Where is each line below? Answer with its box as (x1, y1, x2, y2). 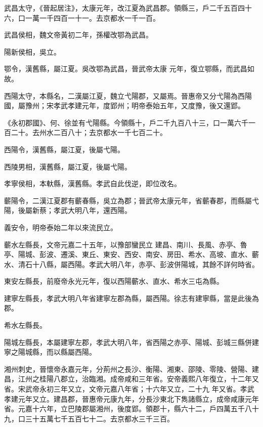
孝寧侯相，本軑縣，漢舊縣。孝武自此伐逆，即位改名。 (4, 178, 181, 189)
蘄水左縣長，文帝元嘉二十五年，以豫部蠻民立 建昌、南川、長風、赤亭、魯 (4, 239, 247, 249)
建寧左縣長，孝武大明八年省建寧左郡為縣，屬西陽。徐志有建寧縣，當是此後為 (4, 292, 259, 303)
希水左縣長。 (4, 320, 47, 330)
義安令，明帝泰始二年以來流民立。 (4, 222, 117, 232)
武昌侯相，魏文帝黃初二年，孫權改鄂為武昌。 (4, 29, 153, 40)
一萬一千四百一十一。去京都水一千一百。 (25, 12, 160, 23)
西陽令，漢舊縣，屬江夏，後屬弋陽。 (4, 144, 124, 154)
